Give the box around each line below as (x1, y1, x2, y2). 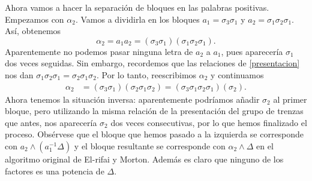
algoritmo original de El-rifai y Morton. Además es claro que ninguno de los (5, 152, 284, 165)
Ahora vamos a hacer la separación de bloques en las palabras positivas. (5, 1, 269, 13)
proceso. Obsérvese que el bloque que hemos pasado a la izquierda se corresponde (5, 128, 304, 140)
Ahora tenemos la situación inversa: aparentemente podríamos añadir (5, 93, 260, 105)
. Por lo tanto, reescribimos (96, 68, 197, 81)
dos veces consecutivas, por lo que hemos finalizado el (110, 116, 307, 128)
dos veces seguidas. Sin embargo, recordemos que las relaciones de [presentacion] (5, 57, 300, 69)
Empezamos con (5, 13, 64, 25)
